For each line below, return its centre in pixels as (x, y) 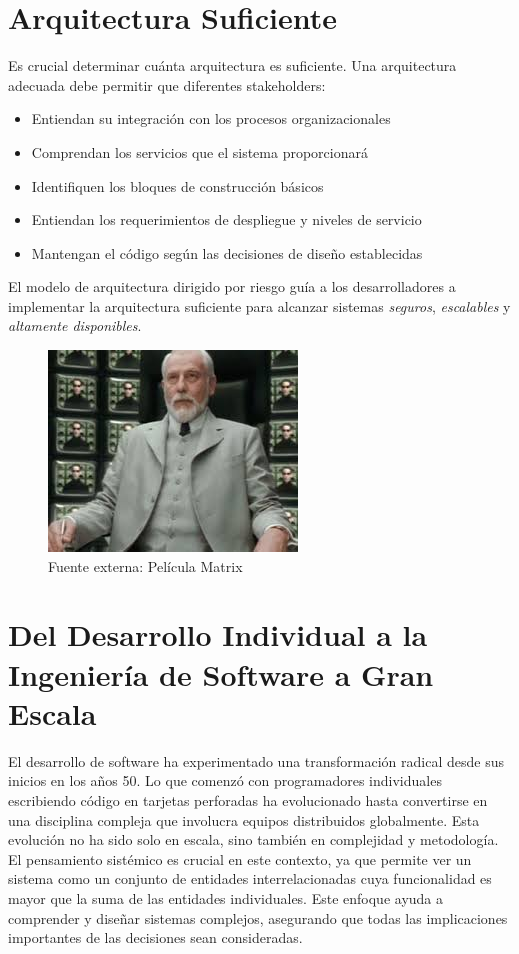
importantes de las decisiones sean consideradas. (155, 937)
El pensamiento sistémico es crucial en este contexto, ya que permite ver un (240, 858)
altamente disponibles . (75, 325)
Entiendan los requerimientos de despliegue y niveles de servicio (226, 219)
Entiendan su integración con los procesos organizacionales (211, 118)
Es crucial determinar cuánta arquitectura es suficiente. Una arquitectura (232, 65)
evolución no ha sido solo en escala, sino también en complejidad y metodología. (253, 839)
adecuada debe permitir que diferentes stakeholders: (167, 84)
